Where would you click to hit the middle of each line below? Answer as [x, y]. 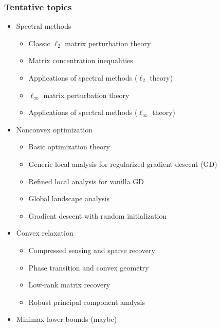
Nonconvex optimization [54, 129]
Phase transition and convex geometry [89, 267]
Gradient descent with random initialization [98, 215]
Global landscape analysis [69, 198]
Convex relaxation [45, 233]
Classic [39, 43]
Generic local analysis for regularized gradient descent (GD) [123, 163]
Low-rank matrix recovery [69, 285]
